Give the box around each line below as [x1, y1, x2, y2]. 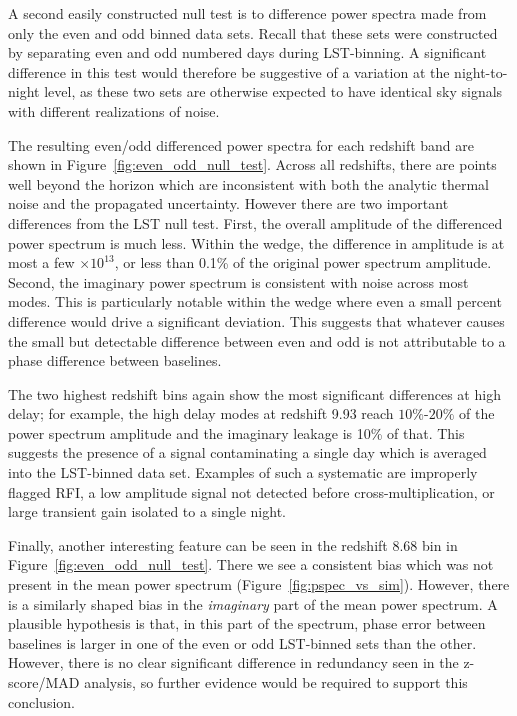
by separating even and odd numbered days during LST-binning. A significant [8, 42, 487, 63]
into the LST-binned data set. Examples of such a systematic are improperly [8, 462, 478, 483]
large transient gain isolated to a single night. [8, 501, 286, 522]
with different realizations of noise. [8, 100, 220, 121]
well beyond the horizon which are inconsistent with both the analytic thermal [8, 173, 489, 194]
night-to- [454, 61, 508, 82]
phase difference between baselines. [8, 350, 222, 371]
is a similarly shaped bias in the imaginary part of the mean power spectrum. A [8, 593, 498, 614]
